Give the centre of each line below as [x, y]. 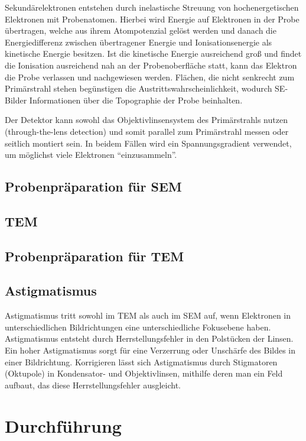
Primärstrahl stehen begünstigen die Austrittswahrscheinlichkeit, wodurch [139, 88]
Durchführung [63, 425]
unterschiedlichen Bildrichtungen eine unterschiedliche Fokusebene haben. [138, 327]
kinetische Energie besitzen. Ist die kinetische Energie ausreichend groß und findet [153, 53]
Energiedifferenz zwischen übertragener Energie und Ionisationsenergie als [139, 42]
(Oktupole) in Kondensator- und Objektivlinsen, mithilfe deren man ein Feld [144, 373]
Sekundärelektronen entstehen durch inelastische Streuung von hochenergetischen [152, 7]
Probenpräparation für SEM [93, 187]
